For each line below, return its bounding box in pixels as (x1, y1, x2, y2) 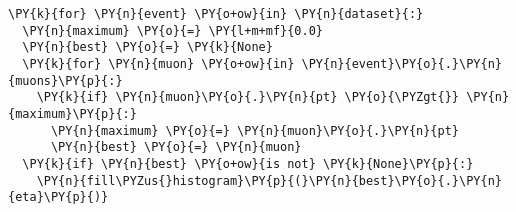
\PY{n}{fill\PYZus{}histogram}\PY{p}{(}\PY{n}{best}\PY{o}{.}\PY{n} (36, 173, 502, 188)
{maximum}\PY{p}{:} (8, 106, 137, 121)
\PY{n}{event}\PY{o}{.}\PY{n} (301, 56, 502, 71)
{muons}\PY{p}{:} (8, 73, 123, 88)
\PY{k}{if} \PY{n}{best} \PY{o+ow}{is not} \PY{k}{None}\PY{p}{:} (22, 156, 474, 171)
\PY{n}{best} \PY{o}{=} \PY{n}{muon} (50, 140, 302, 155)
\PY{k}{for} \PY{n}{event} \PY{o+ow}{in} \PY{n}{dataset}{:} (8, 7, 424, 21)
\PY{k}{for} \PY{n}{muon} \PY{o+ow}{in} (22, 56, 295, 71)
